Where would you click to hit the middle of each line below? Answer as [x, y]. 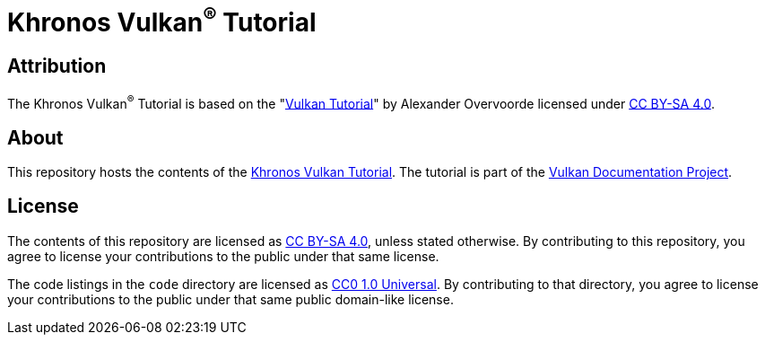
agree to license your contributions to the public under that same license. [223, 256]
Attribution [57, 66]
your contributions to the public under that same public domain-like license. [230, 299]
